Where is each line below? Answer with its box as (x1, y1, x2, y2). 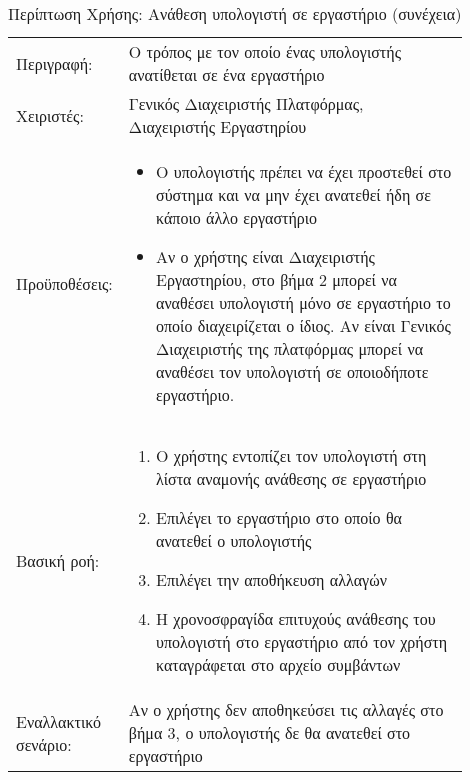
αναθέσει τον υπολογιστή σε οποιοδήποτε (156, 360, 429, 383)
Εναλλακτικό (16, 709, 101, 733)
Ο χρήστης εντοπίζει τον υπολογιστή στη (156, 444, 427, 467)
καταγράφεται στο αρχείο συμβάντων (156, 653, 401, 676)
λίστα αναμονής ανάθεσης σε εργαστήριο (156, 467, 427, 490)
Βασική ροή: (16, 548, 100, 572)
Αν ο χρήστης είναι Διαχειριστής (156, 245, 375, 268)
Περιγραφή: (16, 51, 93, 75)
